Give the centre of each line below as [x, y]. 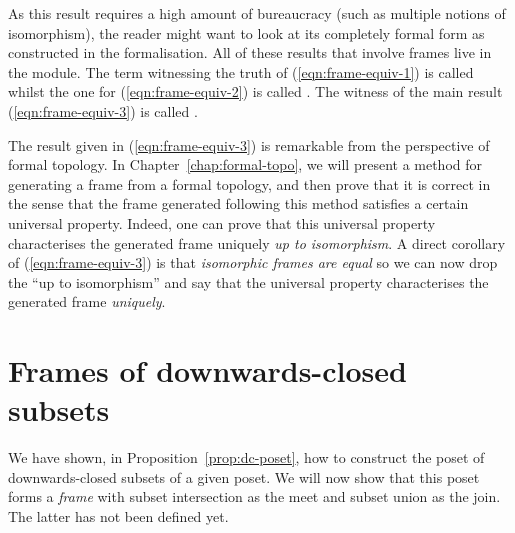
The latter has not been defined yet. [118, 516]
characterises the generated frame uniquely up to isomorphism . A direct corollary [257, 242]
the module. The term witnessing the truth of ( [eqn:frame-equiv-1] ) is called [241, 71]
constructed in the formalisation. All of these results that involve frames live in [250, 52]
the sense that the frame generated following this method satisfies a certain [238, 203]
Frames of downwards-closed [207, 370]
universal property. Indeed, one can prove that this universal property [222, 222]
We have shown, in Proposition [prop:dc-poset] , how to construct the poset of [246, 457]
